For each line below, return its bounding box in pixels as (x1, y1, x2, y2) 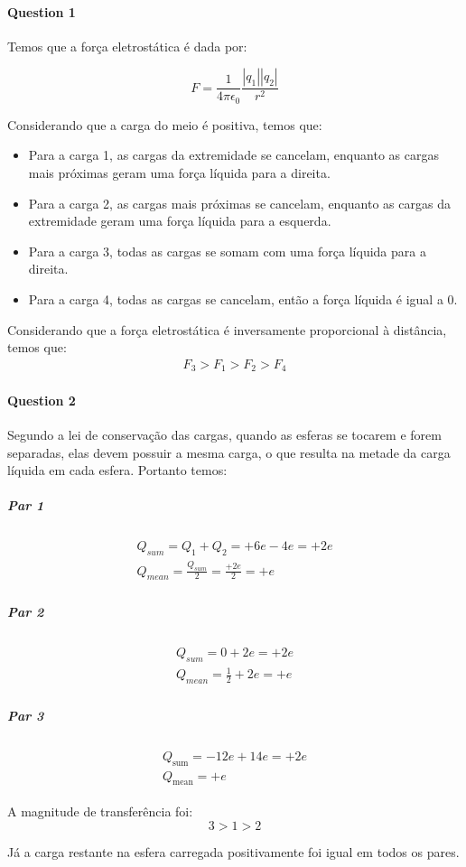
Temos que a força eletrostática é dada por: (7, 36, 247, 55)
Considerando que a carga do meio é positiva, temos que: (7, 115, 322, 134)
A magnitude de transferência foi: (7, 802, 193, 821)
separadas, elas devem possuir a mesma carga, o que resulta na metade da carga (7, 443, 451, 461)
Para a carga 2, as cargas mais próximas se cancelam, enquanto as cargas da (28, 193, 451, 212)
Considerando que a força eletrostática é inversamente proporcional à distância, (7, 320, 447, 339)
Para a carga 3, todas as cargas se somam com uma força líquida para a (28, 241, 426, 260)
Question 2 (7, 390, 76, 409)
